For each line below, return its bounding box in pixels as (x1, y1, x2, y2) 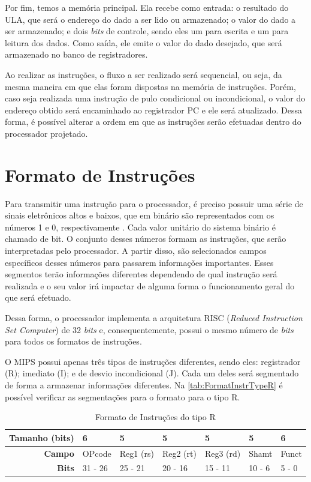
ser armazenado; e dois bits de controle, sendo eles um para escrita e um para (5, 25, 289, 37)
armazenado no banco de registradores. (5, 48, 148, 61)
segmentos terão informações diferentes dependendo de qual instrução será (5, 268, 277, 280)
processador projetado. (5, 127, 88, 139)
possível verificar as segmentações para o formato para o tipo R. (5, 390, 240, 403)
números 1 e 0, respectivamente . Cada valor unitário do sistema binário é (5, 220, 276, 233)
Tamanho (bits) (9, 431, 74, 444)
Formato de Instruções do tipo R (95, 411, 216, 423)
